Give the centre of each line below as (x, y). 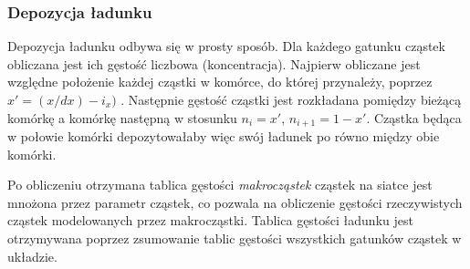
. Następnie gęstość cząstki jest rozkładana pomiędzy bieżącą (291, 99)
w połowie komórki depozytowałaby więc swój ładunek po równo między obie (224, 136)
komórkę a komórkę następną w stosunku (122, 117)
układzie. (32, 256)
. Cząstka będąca (414, 117)
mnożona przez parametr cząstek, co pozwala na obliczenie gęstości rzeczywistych (235, 202)
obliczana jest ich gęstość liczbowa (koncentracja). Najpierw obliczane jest (214, 63)
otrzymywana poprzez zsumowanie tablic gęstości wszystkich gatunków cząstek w (235, 238)
